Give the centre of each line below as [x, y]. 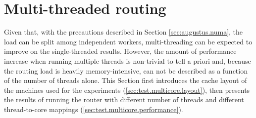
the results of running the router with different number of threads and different [124, 99]
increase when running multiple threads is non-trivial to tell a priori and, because [128, 60]
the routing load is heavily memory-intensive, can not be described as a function [126, 70]
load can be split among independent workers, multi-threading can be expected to [128, 41]
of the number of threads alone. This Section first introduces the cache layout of [126, 80]
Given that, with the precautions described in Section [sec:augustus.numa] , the [124, 32]
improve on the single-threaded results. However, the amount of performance [120, 51]
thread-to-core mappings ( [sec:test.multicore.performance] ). [94, 109]
